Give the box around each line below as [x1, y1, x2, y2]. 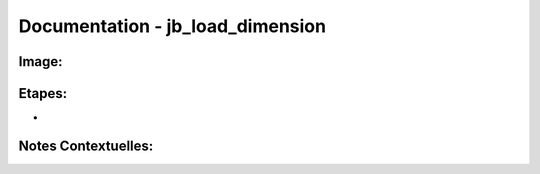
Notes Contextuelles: [18, 137, 154, 154]
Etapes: [18, 85, 68, 102]
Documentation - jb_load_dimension [18, 15, 327, 37]
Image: [18, 53, 64, 70]
